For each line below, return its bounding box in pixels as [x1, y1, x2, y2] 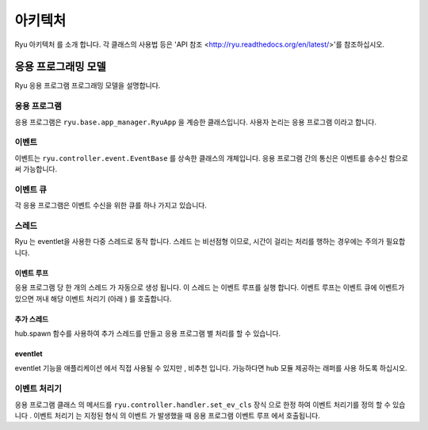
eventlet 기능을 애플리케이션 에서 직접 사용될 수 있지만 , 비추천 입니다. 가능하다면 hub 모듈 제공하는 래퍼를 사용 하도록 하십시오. [14, 363, 407, 373]
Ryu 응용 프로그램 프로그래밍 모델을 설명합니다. [14, 81, 161, 90]
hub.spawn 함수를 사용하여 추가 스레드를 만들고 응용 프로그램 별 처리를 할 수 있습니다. [14, 329, 281, 338]
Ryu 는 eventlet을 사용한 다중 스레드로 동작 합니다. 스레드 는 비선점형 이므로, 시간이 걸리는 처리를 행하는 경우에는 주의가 [14, 237, 384, 246]
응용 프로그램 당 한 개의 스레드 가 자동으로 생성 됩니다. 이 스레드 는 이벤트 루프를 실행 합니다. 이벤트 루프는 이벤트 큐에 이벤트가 [14, 283, 405, 292]
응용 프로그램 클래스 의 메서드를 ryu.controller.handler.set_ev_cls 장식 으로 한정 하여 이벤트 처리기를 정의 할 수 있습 [14, 400, 406, 409]
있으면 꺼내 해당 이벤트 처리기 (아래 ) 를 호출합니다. [14, 294, 172, 303]
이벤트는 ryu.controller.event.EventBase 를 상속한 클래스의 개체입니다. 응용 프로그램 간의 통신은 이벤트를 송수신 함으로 [14, 153, 408, 162]
